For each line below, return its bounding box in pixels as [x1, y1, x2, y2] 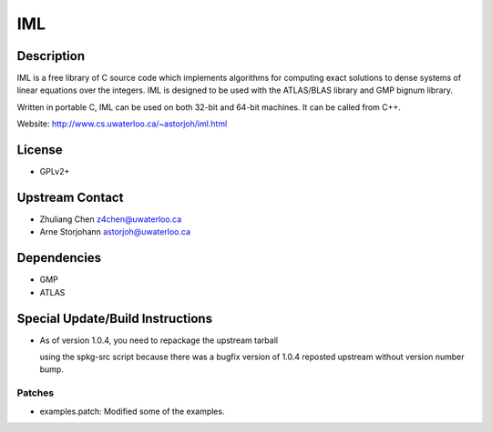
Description [16, 48, 86, 64]
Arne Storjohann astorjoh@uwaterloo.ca [39, 226, 191, 237]
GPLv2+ [39, 166, 70, 177]
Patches [16, 387, 55, 399]
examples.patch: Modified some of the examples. [39, 406, 225, 417]
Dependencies [16, 250, 102, 266]
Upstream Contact [16, 189, 124, 205]
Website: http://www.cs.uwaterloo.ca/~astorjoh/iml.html [16, 118, 228, 129]
